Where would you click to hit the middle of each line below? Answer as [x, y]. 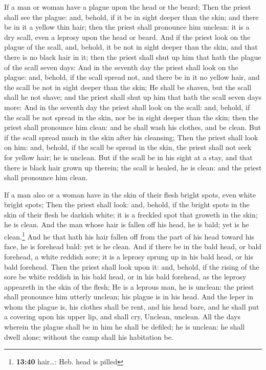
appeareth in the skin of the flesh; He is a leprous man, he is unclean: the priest [129, 286]
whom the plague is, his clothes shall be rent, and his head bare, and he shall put [132, 306]
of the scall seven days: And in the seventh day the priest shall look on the [121, 67]
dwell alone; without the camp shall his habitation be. [89, 336]
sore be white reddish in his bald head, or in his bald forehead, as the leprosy [125, 277]
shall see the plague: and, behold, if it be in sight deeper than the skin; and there [131, 17]
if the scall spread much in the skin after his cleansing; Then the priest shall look [131, 137]
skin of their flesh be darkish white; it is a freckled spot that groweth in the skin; [131, 214]
